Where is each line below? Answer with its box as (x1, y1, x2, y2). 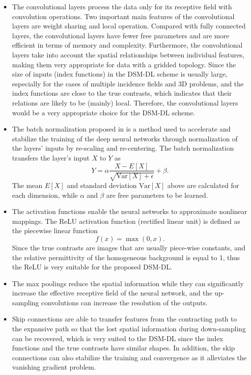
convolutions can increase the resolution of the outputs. (41, 297, 208, 307)
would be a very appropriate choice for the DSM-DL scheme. (12, 107, 195, 117)
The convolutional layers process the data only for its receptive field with (12, 1, 232, 11)
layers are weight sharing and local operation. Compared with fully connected (12, 21, 246, 31)
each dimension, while (12, 189, 78, 200)
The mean (12, 180, 43, 190)
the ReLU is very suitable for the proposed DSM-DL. (12, 262, 172, 272)
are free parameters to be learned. (106, 189, 208, 200)
